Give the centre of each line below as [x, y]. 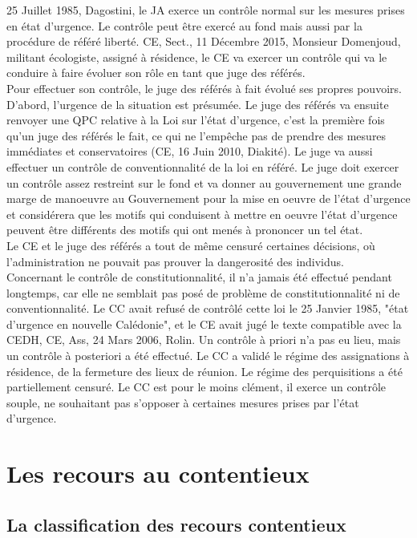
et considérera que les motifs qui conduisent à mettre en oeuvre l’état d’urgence [202, 214]
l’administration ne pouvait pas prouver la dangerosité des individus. [175, 261]
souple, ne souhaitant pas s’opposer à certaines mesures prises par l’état [183, 402]
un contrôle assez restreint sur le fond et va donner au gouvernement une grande [204, 182]
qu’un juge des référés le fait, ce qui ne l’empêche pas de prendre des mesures [196, 135]
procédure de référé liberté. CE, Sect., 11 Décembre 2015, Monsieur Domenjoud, [204, 41]
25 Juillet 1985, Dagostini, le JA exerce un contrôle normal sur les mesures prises [206, 10]
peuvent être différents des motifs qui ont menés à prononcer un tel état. [185, 230]
